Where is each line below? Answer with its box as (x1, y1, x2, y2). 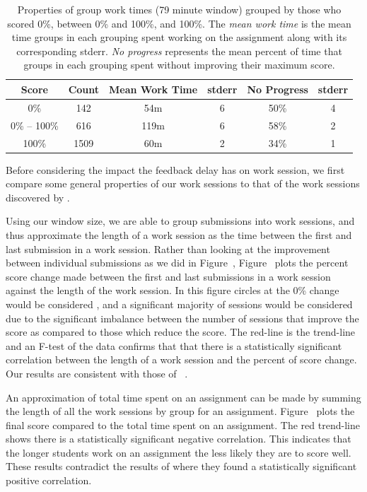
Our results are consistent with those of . (6, 365, 188, 380)
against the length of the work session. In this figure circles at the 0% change (6, 283, 339, 298)
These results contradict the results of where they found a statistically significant (6, 459, 357, 474)
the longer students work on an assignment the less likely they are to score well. (6, 445, 351, 459)
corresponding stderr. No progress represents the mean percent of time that (16, 43, 342, 58)
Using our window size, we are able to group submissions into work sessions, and (6, 213, 355, 228)
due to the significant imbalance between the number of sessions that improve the (6, 310, 359, 325)
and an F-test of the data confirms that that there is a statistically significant (6, 338, 342, 353)
